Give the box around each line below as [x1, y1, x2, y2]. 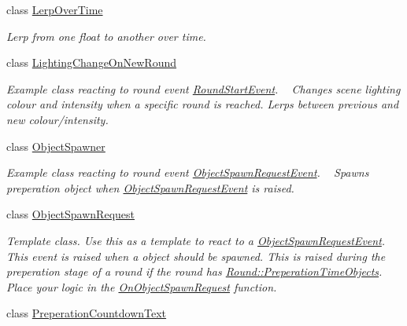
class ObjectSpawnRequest [6, 206, 135, 222]
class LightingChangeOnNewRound [6, 54, 177, 71]
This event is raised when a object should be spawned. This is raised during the [6, 247, 386, 264]
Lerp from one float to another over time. [6, 27, 206, 44]
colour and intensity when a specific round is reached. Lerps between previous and [6, 96, 399, 112]
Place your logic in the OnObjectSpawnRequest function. [6, 278, 277, 295]
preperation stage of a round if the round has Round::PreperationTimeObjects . [6, 263, 383, 280]
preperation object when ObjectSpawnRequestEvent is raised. [6, 179, 294, 196]
